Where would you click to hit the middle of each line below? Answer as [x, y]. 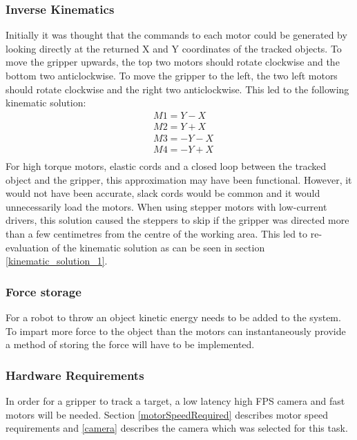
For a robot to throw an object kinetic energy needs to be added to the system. [173, 317]
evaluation [27, 247]
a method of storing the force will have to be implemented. [130, 344]
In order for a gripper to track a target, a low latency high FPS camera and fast [175, 400]
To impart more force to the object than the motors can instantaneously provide [176, 331]
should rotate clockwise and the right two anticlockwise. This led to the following [177, 89]
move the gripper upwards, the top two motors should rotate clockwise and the [173, 62]
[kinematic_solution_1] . [57, 261]
